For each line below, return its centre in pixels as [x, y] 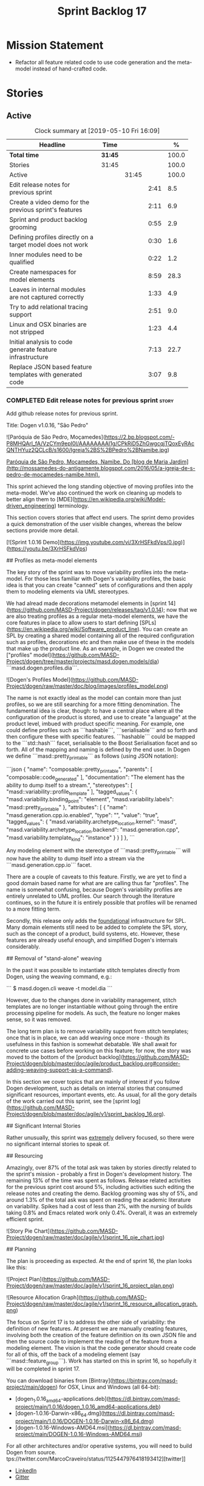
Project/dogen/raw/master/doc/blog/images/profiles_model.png [87, 686]
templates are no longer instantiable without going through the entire [92, 1007]
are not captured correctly [47, 297]
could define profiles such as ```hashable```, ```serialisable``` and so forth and [102, 730]
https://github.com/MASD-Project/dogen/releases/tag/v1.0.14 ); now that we [103, 610]
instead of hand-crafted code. [70, 69]
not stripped [27, 332]
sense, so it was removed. [39, 1019]
